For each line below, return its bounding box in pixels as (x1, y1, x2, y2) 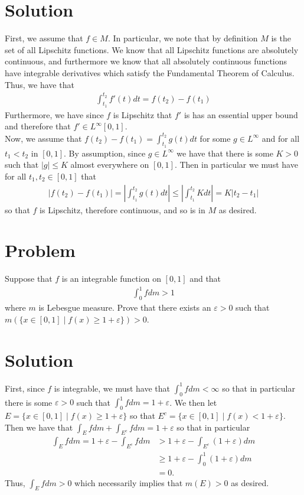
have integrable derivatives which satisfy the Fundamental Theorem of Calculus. (5, 66, 295, 79)
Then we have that (5, 421, 73, 433)
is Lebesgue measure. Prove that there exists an (38, 301, 211, 314)
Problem (5, 238, 76, 262)
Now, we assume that (5, 132, 82, 144)
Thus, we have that (5, 78, 74, 90)
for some (200, 132, 231, 144)
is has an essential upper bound (184, 108, 298, 121)
